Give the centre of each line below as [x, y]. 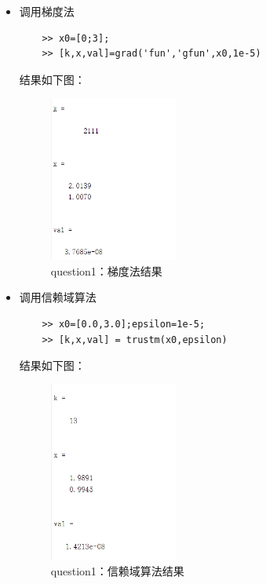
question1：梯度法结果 [106, 270]
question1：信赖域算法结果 [117, 571]
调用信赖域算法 [58, 297]
